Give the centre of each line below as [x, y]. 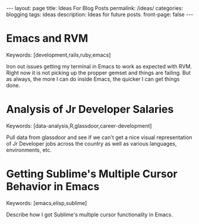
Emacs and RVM [47, 38]
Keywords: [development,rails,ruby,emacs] [59, 55]
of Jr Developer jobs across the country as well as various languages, [91, 143]
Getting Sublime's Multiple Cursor [92, 174]
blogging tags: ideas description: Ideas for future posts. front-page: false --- [100, 14]
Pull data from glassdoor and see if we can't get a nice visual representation [99, 137]
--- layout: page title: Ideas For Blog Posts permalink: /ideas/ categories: [95, 8]
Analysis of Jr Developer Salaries [90, 110]
